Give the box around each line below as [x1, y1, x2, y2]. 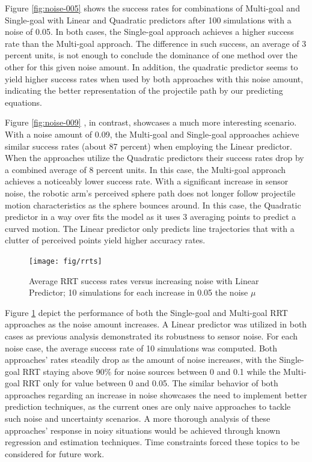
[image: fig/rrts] [29, 257, 102, 266]
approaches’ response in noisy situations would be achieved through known [5, 424, 280, 436]
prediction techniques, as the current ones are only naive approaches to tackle [5, 400, 291, 413]
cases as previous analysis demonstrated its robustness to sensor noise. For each [5, 329, 298, 342]
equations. [5, 96, 42, 108]
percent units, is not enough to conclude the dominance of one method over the [5, 49, 298, 61]
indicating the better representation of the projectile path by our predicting [5, 84, 283, 97]
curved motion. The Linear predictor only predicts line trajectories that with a [5, 222, 295, 234]
